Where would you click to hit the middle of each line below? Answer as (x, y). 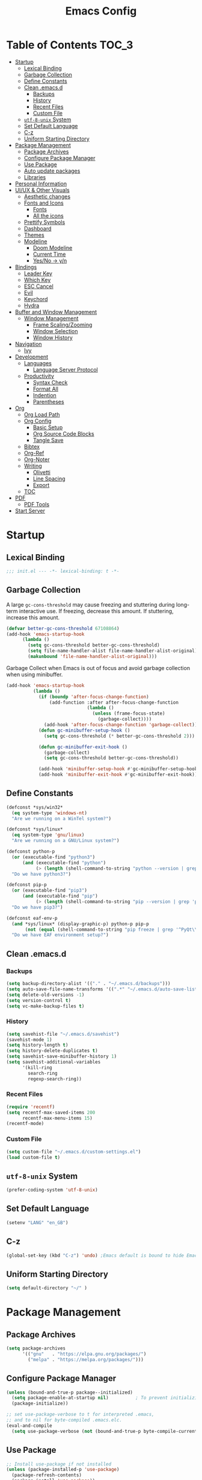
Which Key (37, 279)
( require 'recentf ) (31, 1107)
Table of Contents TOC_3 (70, 45)
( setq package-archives (36, 1348)
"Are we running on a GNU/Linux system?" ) (66, 841)
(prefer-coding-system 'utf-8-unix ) (52, 1190)
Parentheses (48, 401)
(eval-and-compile (29, 1426)
